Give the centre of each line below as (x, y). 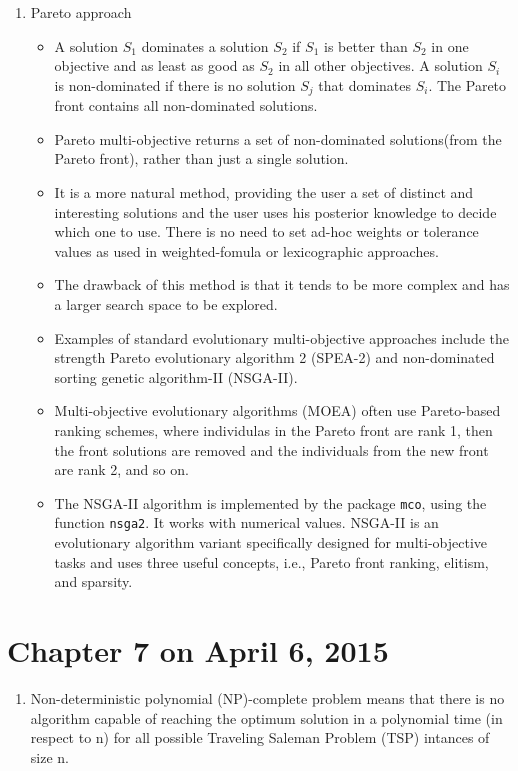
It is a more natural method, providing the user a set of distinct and (264, 192)
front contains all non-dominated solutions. (186, 105)
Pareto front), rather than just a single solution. (201, 158)
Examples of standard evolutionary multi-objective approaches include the (282, 337)
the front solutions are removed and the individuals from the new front (271, 449)
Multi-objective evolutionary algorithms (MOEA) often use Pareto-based (277, 410)
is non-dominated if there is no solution (175, 84)
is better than (366, 45)
